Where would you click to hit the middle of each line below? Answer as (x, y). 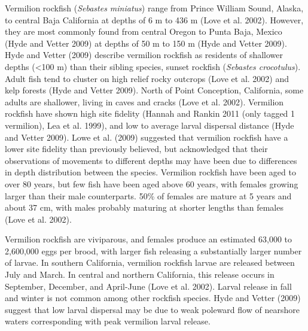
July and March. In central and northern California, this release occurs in (140, 274)
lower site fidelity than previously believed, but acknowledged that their (136, 149)
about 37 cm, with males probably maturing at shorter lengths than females (144, 207)
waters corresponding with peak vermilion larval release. (108, 321)
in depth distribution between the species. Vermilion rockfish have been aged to (150, 172)
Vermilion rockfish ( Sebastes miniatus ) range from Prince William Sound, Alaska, (154, 8)
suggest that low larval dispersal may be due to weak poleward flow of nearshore (152, 309)
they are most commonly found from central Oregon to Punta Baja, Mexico (144, 31)
